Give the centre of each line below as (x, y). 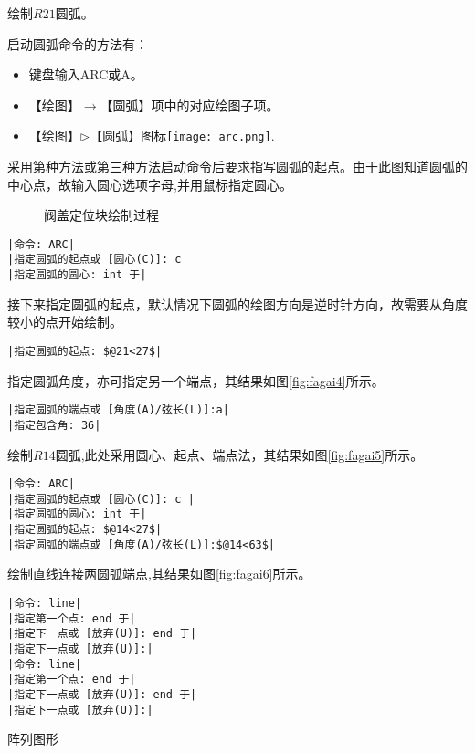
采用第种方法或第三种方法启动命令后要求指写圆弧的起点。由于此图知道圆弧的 (237, 167)
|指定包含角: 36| (54, 425)
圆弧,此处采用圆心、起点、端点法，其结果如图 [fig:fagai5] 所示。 (239, 454)
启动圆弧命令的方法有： (78, 43)
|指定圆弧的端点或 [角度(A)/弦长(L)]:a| (118, 410)
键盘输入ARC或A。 (86, 74)
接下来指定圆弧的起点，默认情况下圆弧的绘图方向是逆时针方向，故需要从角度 (237, 303)
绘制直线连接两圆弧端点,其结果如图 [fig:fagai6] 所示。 (159, 574)
